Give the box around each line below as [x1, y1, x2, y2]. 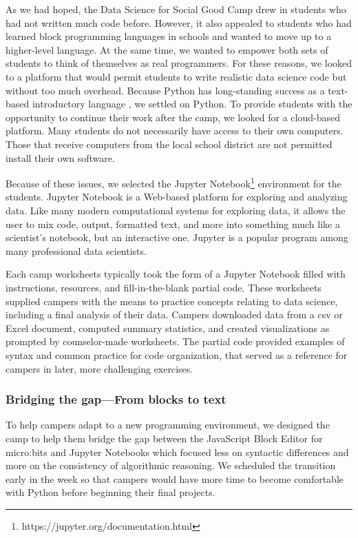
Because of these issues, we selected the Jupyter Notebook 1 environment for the [6, 174, 341, 190]
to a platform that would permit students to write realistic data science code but [6, 69, 347, 83]
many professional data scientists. [6, 243, 147, 258]
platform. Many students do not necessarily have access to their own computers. [6, 123, 344, 138]
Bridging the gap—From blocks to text [6, 391, 227, 408]
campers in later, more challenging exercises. [6, 361, 193, 375]
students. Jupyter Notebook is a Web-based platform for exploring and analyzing [6, 189, 348, 204]
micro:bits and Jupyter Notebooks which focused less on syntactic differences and [6, 444, 349, 459]
